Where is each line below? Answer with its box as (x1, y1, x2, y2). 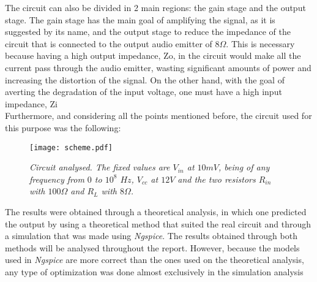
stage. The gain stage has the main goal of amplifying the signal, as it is (5, 13, 275, 26)
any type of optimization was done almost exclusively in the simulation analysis (5, 265, 304, 278)
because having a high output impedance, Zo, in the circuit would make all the (5, 49, 301, 62)
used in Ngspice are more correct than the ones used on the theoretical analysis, (5, 253, 304, 266)
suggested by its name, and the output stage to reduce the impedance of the (5, 25, 291, 38)
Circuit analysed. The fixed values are (29, 161, 170, 173)
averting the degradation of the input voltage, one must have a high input (5, 85, 282, 98)
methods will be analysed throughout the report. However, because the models (5, 241, 300, 254)
